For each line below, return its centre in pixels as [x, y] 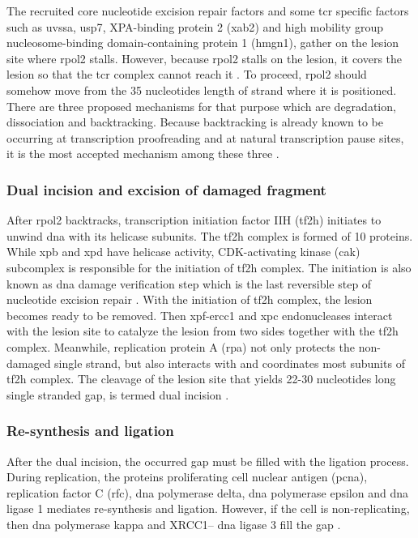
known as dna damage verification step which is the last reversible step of [189, 283]
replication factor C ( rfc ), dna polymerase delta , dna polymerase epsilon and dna [208, 492]
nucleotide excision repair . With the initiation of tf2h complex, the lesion [190, 299]
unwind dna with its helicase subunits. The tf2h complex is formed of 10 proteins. [210, 235]
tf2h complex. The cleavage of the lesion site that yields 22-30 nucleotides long [201, 379]
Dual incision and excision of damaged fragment [166, 189]
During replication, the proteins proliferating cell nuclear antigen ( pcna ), [187, 477]
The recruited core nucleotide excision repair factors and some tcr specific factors [208, 11]
